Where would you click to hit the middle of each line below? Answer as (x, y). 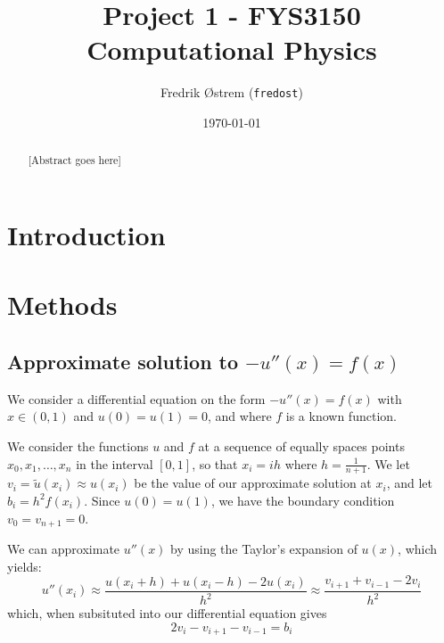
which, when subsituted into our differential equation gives (167, 613)
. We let (388, 463)
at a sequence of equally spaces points (301, 445)
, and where (240, 416)
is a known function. (341, 416)
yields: (25, 566)
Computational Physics (232, 49)
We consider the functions (78, 445)
